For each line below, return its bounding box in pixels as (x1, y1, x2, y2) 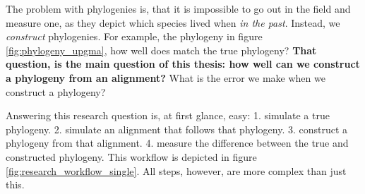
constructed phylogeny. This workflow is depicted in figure (6, 149, 257, 164)
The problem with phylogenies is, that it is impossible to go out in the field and (6, 1, 351, 16)
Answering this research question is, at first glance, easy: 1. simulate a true (6, 108, 330, 123)
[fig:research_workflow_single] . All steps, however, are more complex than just (6, 163, 347, 178)
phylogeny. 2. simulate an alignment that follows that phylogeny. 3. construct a (6, 121, 348, 136)
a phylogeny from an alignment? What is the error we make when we (6, 70, 325, 85)
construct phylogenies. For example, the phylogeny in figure (6, 29, 263, 44)
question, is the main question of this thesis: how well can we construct (6, 56, 360, 71)
